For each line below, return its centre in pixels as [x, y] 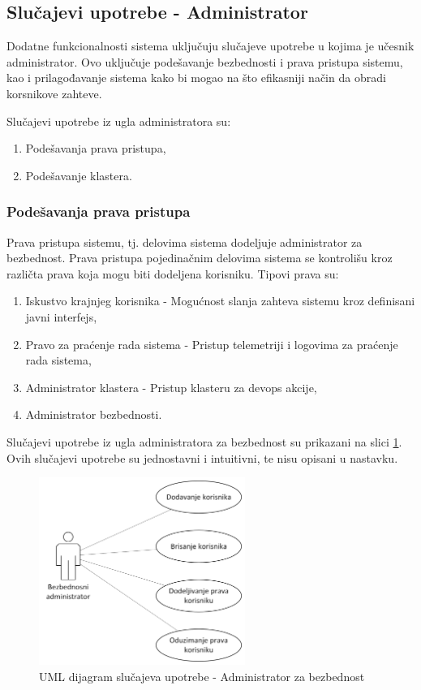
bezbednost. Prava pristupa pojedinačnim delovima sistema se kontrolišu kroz [200, 258]
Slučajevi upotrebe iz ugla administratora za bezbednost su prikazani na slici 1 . [204, 441]
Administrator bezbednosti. [94, 414]
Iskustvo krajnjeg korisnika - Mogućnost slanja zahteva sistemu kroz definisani [220, 301]
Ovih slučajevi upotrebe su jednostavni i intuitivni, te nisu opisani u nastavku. [202, 457]
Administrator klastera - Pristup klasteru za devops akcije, [171, 387]
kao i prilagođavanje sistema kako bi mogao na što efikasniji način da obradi [196, 78]
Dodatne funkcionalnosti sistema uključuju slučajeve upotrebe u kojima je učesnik [210, 46]
